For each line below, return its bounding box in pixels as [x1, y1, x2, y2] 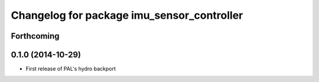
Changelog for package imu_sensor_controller [11, 9, 243, 22]
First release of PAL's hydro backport [25, 65, 116, 73]
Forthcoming [11, 31, 60, 41]
